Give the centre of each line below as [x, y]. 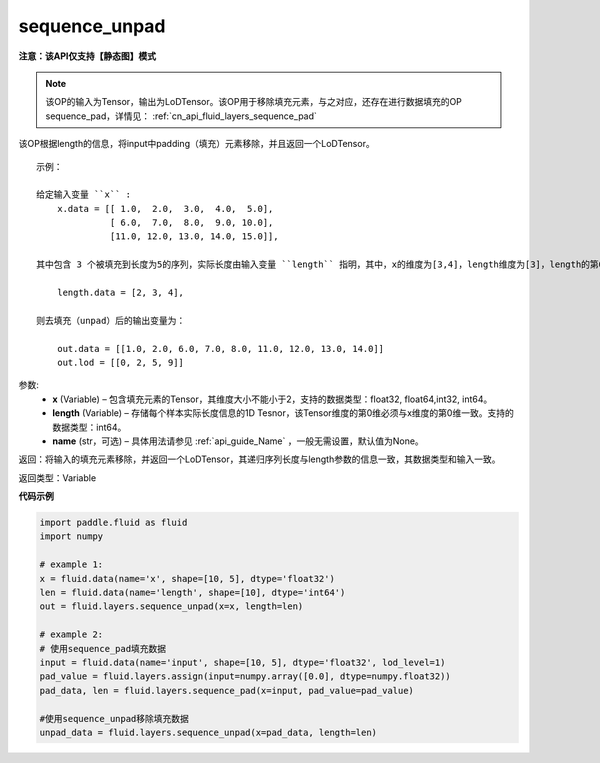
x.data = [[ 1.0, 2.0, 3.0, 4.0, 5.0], [165, 208]
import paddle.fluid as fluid [113, 523]
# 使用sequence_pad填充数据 [103, 648]
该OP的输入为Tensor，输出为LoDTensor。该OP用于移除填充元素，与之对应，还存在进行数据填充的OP [253, 102]
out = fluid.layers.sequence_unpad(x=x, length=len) [171, 606]
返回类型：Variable [57, 477]
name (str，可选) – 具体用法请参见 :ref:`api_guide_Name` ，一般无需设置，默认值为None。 [238, 441]
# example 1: [71, 564]
